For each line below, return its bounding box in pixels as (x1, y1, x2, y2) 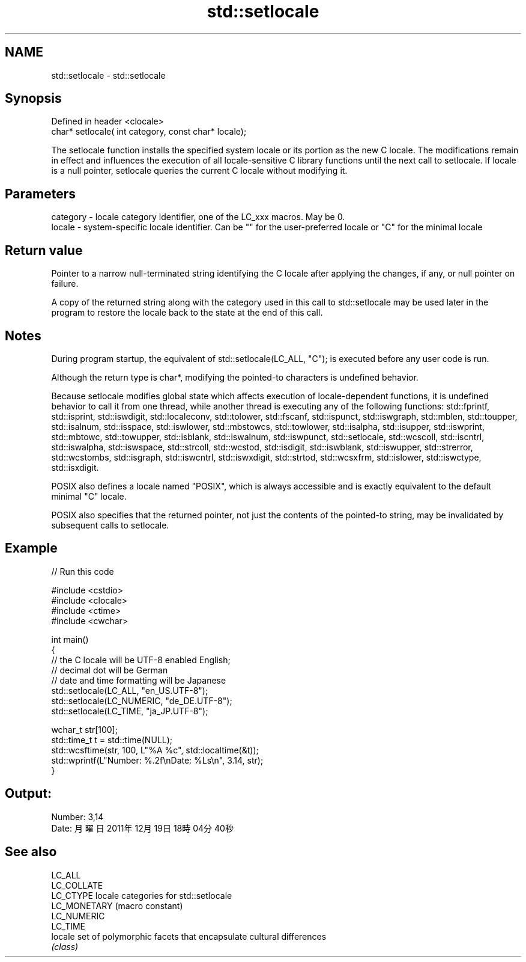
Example (5, 541, 58, 556)
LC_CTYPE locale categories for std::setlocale (51, 890, 232, 901)
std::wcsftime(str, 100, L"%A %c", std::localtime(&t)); (51, 744, 259, 755)
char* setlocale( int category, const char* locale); (51, 126, 247, 137)
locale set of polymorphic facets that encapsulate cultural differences (51, 931, 327, 942)
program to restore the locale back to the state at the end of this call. (51, 307, 323, 318)
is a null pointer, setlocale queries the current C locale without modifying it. (51, 165, 348, 176)
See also (5, 844, 57, 860)
